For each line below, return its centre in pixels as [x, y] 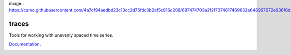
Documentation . [25, 44]
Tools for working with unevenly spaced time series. [61, 35]
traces [19, 24]
